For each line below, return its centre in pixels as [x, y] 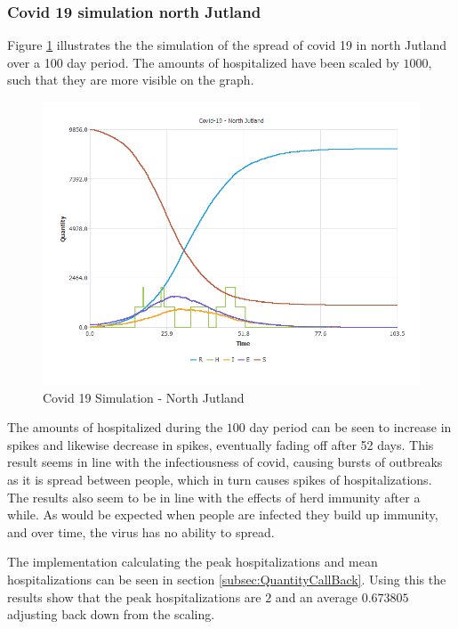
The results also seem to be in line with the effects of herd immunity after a [214, 497]
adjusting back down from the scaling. [111, 614]
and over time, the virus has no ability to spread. [141, 531]
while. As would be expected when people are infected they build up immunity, [223, 515]
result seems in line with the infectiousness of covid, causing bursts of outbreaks [225, 462]
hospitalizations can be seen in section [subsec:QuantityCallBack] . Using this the [227, 579]
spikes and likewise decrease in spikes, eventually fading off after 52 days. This [221, 444]
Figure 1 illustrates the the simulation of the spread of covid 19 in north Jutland [227, 45]
